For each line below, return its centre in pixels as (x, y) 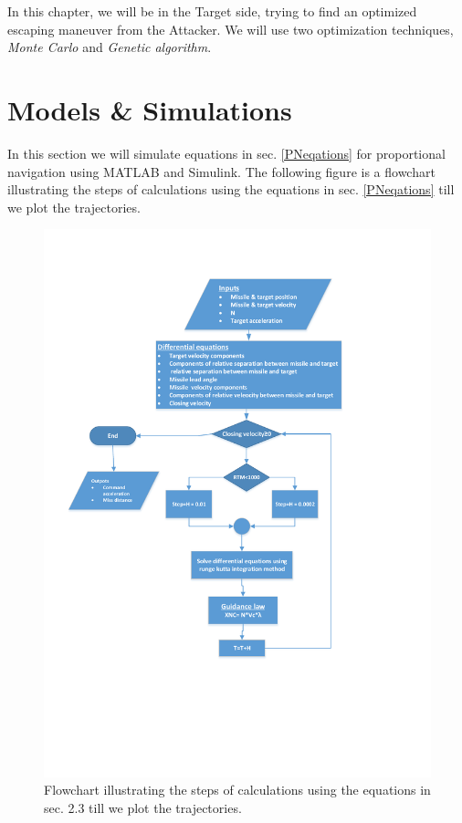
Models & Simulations (150, 109)
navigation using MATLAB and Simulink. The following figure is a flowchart (221, 171)
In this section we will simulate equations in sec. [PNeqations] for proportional (226, 153)
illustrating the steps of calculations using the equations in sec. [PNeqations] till (231, 189)
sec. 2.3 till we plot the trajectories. (143, 807)
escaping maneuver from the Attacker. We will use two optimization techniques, (231, 29)
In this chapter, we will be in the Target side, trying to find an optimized (212, 11)
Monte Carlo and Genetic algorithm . (110, 47)
